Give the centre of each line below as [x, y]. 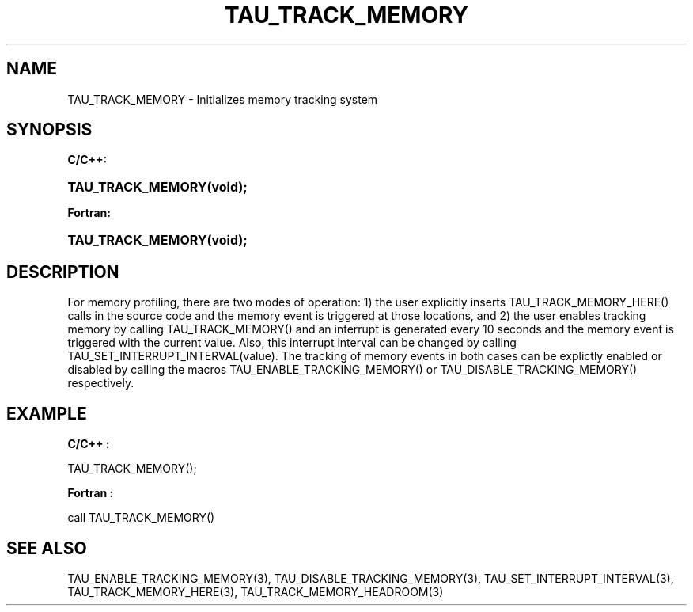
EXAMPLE [47, 413]
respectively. [101, 383]
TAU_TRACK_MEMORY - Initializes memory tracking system [223, 99]
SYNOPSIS [49, 130]
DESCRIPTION [63, 272]
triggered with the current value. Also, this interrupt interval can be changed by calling [292, 343]
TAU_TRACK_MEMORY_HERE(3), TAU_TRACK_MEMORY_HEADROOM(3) [256, 591]
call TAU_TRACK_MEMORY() [141, 518]
